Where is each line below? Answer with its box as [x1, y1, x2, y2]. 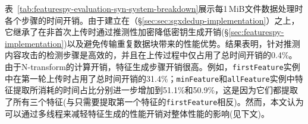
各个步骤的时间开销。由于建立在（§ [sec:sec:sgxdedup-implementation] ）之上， [5, 14, 300, 26]
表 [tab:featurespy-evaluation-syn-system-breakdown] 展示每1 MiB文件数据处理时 [5, 2, 303, 14]
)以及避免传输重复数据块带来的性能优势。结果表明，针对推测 [64, 37, 300, 49]
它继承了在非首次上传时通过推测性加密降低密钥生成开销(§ [5, 26, 229, 38]
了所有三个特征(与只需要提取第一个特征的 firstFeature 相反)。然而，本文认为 [5, 95, 304, 107]
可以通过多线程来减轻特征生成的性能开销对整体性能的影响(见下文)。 [5, 107, 269, 119]
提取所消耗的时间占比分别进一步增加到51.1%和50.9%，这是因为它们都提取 [12, 84, 298, 96]
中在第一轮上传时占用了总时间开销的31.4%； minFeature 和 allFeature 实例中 [5, 72, 295, 84]
